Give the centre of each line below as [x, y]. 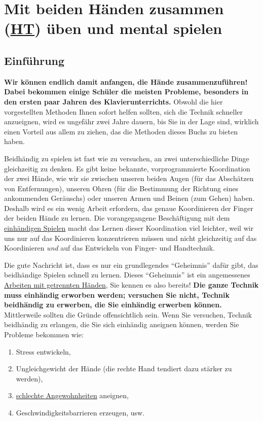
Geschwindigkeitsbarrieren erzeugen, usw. [80, 412]
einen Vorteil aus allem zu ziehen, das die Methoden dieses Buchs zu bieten [121, 131]
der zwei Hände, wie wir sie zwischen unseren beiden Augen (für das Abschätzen [129, 178]
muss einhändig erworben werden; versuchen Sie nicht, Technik [117, 294]
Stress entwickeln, [43, 351]
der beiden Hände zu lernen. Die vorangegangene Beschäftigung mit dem [117, 218]
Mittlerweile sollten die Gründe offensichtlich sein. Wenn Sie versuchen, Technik [128, 314]
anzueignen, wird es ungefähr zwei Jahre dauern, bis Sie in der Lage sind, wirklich [131, 121]
